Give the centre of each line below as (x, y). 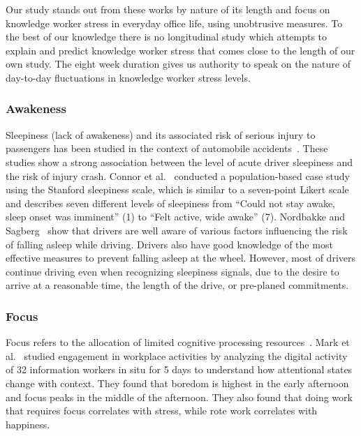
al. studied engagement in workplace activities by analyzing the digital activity (177, 355)
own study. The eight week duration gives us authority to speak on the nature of (178, 64)
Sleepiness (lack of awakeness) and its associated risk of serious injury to (161, 134)
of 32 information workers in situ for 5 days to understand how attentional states (179, 369)
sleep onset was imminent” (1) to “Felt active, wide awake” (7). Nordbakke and (176, 217)
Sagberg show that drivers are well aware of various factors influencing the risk (177, 230)
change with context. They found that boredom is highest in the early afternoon (177, 383)
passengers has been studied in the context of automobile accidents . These (167, 148)
